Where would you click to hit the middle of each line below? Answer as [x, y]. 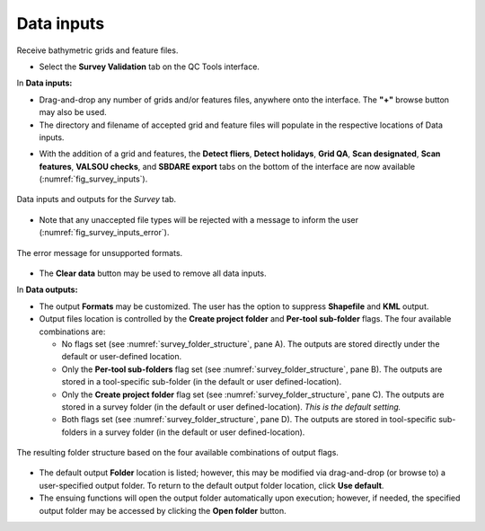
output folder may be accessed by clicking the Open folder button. [163, 510]
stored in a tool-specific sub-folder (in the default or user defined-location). [202, 382]
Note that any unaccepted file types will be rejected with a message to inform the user [199, 219]
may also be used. [73, 112]
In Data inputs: [44, 83]
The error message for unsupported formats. [100, 252]
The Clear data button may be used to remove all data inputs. [153, 273]
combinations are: [72, 332]
